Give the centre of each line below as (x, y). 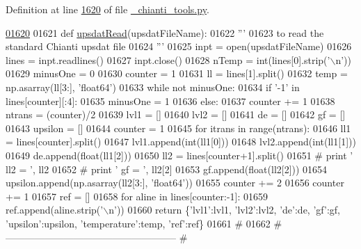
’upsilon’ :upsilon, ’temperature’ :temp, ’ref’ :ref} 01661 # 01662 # (144, 223)
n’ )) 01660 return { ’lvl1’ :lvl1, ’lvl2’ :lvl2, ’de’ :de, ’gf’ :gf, (224, 210)
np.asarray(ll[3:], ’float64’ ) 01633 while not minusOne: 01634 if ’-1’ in (153, 87)
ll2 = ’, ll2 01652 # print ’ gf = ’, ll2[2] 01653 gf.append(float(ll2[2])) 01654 (167, 169)
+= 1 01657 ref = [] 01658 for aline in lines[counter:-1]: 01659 (137, 196)
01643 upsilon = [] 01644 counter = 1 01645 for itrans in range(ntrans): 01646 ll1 (178, 128)
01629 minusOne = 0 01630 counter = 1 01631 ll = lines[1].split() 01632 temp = (177, 73)
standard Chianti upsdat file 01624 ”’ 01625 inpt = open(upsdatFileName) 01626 (179, 46)
